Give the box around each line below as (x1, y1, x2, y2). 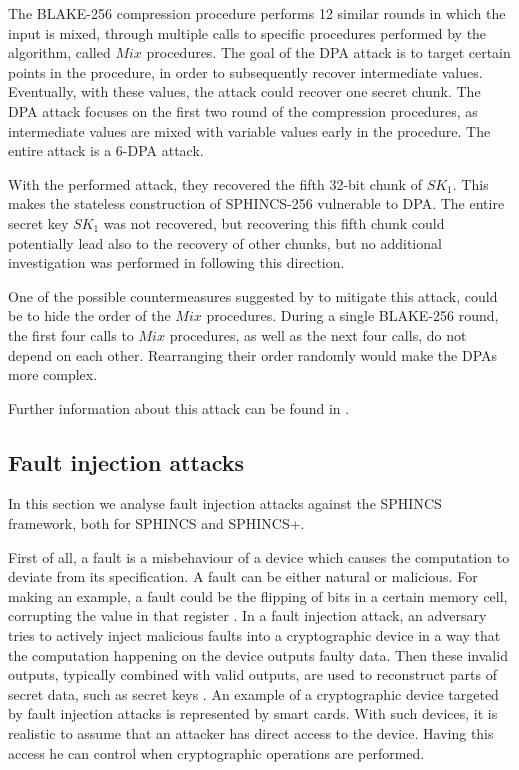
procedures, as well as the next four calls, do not (169, 324, 467, 345)
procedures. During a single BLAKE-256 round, (206, 305, 499, 326)
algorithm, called (8, 42, 111, 63)
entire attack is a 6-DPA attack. (8, 140, 204, 161)
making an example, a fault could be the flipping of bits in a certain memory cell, (8, 585, 508, 606)
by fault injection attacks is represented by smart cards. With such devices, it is (8, 703, 498, 724)
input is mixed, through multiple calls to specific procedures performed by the (8, 22, 487, 43)
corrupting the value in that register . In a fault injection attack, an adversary (8, 605, 487, 626)
